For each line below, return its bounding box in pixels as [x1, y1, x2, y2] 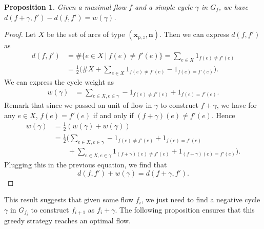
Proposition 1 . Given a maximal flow [4, 2, 126, 12]
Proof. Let [4, 29, 36, 40]
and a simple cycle [134, 2, 193, 12]
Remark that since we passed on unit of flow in [4, 100, 152, 110]
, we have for [216, 100, 257, 110]
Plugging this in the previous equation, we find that [4, 159, 167, 170]
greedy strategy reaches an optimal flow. [4, 215, 131, 225]
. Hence [211, 109, 235, 120]
